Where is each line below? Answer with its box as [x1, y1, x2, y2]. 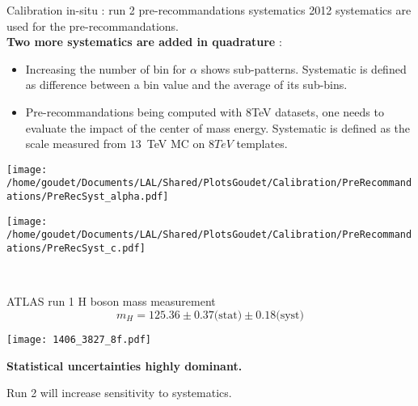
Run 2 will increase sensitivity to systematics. [6, 384, 232, 401]
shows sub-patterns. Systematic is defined [201, 60, 407, 77]
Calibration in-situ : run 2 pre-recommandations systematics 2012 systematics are [6, 2, 412, 18]
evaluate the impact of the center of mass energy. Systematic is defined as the [25, 119, 411, 136]
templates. [236, 135, 288, 152]
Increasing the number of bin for [25, 60, 187, 77]
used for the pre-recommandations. [6, 17, 179, 34]
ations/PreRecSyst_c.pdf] [6, 243, 146, 255]
